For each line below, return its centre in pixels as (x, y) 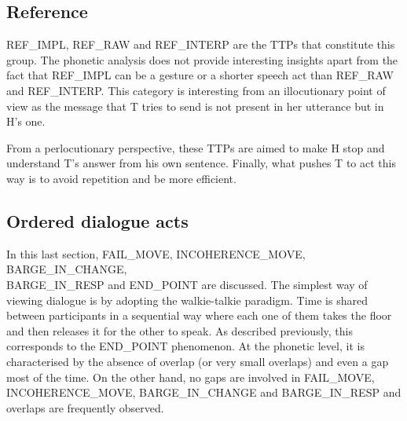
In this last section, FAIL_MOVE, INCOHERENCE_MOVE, (156, 253)
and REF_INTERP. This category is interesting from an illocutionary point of (196, 90)
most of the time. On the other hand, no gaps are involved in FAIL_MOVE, (191, 377)
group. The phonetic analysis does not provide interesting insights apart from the (202, 59)
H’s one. (26, 121)
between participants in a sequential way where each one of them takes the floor (199, 315)
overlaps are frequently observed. (85, 407)
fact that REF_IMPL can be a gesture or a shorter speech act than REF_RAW (200, 75)
